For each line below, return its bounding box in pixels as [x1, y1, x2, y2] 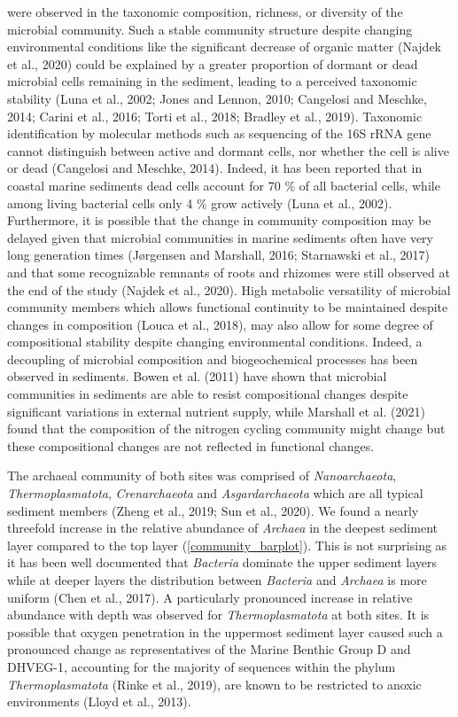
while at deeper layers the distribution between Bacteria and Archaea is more [7, 571, 427, 588]
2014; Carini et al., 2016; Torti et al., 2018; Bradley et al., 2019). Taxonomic [7, 106, 423, 125]
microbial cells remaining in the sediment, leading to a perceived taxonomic [7, 72, 417, 90]
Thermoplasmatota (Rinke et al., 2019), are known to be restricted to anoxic [7, 674, 422, 693]
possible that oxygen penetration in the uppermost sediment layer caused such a [7, 622, 443, 641]
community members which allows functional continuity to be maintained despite [7, 298, 448, 316]
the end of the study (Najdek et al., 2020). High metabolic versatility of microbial [7, 280, 451, 299]
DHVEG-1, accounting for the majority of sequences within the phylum [7, 657, 396, 675]
